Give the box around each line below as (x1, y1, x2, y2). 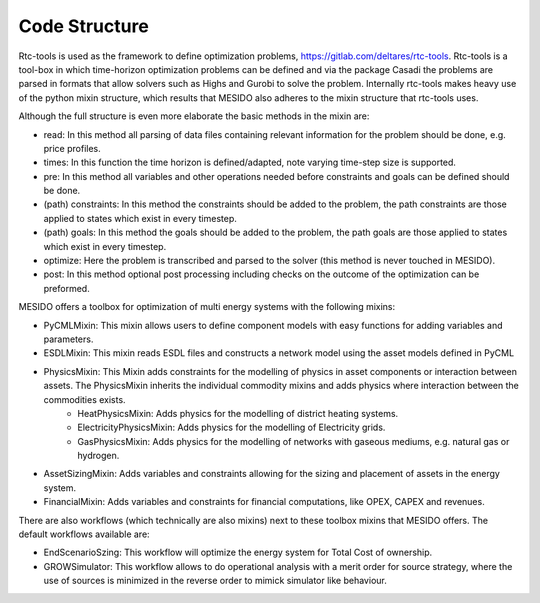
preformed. (43, 282, 90, 294)
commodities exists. (43, 393, 126, 405)
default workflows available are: (18, 528, 150, 540)
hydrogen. (77, 450, 120, 462)
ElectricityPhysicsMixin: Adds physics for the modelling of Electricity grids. (77, 421, 386, 434)
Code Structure (18, 15, 149, 37)
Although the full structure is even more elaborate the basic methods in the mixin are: (18, 110, 370, 122)
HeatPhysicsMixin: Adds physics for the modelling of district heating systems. (77, 407, 399, 419)
